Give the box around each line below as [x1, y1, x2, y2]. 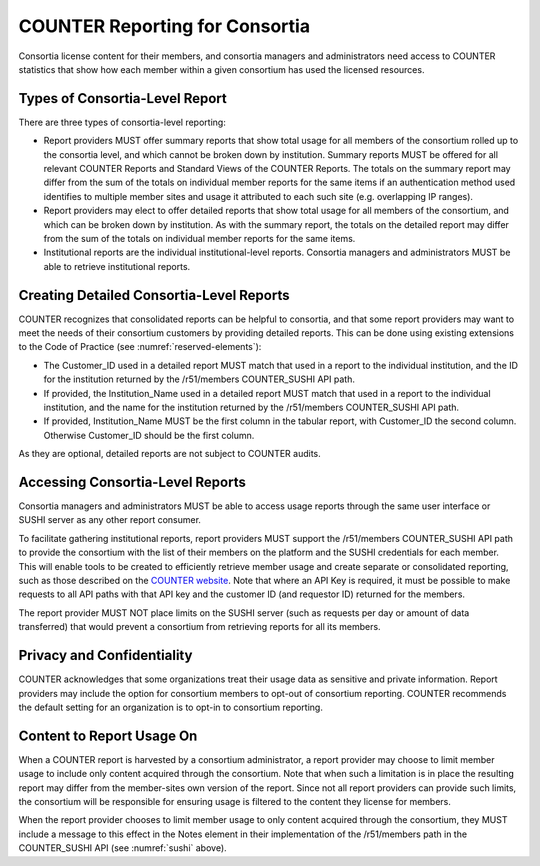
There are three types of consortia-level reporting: [18, 116, 227, 128]
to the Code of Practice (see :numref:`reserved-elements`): [18, 341, 262, 353]
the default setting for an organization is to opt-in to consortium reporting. [18, 701, 324, 713]
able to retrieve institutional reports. [43, 260, 191, 272]
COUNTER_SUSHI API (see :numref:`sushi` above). [18, 842, 227, 854]
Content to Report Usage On [18, 727, 198, 744]
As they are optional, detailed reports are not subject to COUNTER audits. [18, 448, 322, 460]
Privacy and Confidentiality [18, 647, 193, 664]
